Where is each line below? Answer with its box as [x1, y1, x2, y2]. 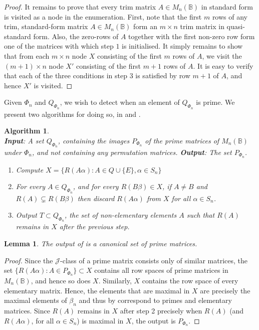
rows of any [212, 11, 247, 22]
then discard [77, 193, 115, 203]
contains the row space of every [142, 275, 238, 286]
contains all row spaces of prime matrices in [94, 265, 228, 275]
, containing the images [58, 135, 130, 145]
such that [186, 210, 215, 220]
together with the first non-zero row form [128, 31, 255, 41]
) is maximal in [77, 315, 124, 325]
